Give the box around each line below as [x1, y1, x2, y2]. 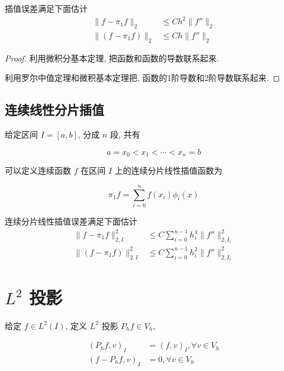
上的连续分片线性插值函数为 [114, 164, 222, 177]
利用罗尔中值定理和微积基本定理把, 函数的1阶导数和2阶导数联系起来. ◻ [5, 71, 280, 84]
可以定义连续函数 [5, 164, 71, 177]
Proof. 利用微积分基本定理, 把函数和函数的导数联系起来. [5, 51, 219, 64]
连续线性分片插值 [5, 100, 104, 119]
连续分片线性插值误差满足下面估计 [5, 214, 137, 227]
